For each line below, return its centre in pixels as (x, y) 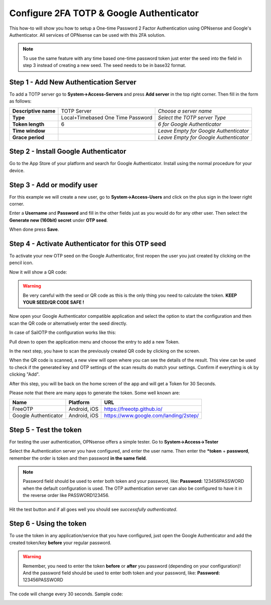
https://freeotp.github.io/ (133, 409)
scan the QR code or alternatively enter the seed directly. (68, 323)
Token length (28, 124)
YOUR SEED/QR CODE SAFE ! (53, 302)
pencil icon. (21, 263)
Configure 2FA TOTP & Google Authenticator (104, 13)
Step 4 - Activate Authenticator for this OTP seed (88, 244)
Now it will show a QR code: (38, 272)
